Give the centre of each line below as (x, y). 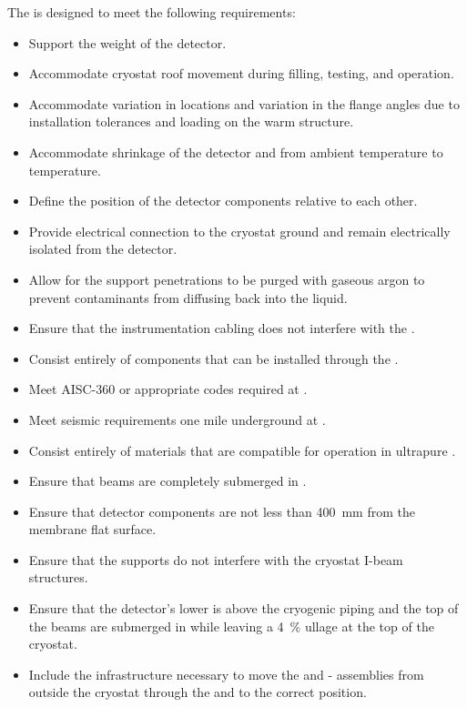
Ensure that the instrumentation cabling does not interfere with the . (222, 328)
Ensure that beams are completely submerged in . (168, 481)
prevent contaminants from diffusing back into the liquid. (188, 297)
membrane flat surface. (92, 529)
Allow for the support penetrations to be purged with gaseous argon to (227, 279)
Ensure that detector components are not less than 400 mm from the (222, 511)
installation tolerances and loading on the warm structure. (191, 121)
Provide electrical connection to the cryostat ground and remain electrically (239, 231)
